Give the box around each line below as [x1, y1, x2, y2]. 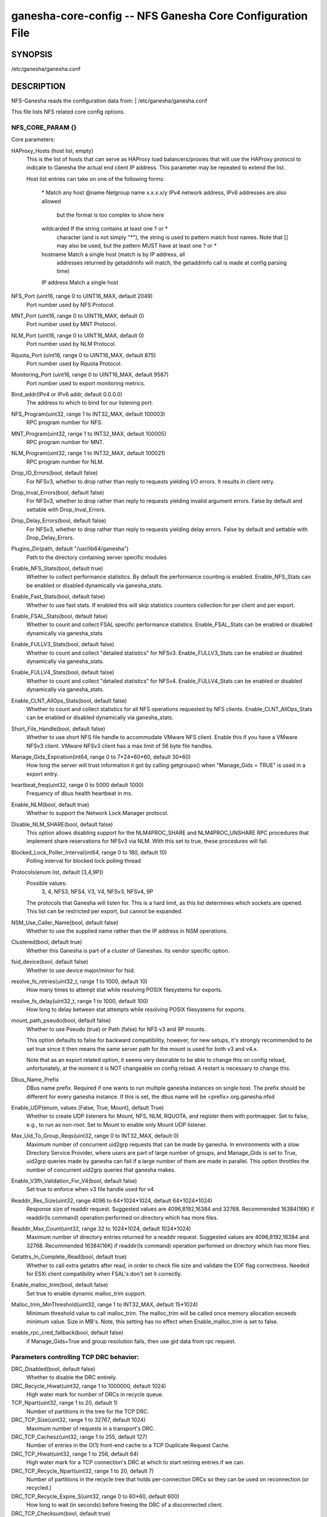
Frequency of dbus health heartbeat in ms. [26, 789, 133, 797]
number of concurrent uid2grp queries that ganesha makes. [26, 1166, 176, 1174]
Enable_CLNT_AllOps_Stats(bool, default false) [11, 697, 127, 704]
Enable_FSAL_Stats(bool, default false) [11, 613, 108, 620]
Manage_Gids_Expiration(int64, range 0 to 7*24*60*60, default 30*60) [11, 753, 191, 760]
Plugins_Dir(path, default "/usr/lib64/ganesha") [11, 545, 129, 552]
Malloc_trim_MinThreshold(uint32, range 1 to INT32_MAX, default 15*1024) [11, 1301, 198, 1308]
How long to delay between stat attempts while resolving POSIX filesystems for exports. [26, 1006, 246, 1013]
